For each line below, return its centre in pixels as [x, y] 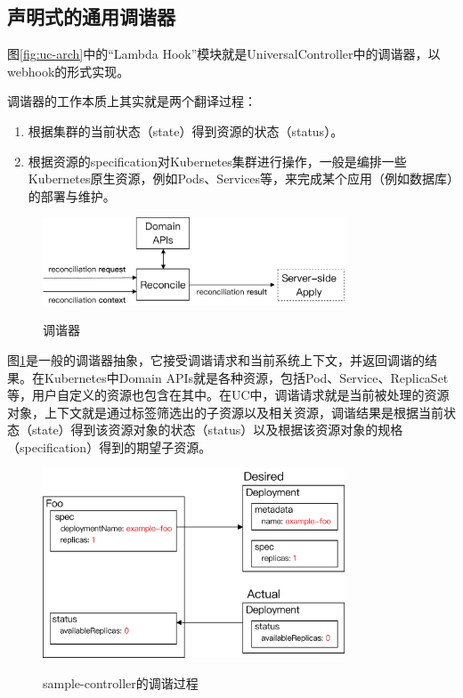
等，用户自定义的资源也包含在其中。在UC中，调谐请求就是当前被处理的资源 [228, 395]
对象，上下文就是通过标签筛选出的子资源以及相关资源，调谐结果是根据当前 [225, 412]
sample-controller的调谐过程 [121, 682]
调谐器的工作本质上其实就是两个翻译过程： [132, 101]
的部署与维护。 [72, 195]
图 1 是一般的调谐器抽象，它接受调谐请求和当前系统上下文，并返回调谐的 [216, 359]
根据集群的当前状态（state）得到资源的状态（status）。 [186, 130]
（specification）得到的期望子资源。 [110, 446]
